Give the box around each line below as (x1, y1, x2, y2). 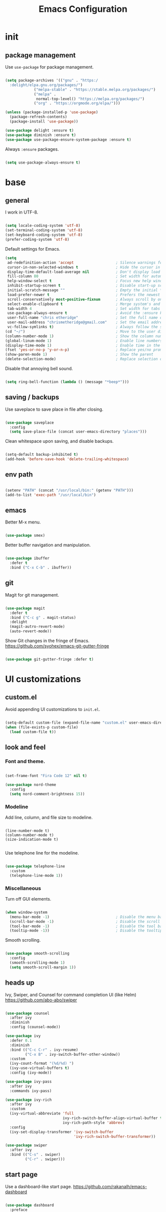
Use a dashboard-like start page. (5, 1183, 73, 1189)
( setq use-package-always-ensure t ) (5, 160, 81, 165)
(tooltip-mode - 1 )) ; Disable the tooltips (9, 928, 165, 933)
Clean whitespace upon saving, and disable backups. (5, 438, 114, 444)
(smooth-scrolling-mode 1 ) (9, 960, 65, 965)
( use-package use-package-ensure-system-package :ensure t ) (5, 137, 132, 142)
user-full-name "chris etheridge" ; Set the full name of (7, 315, 165, 320)
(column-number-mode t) (5, 832, 54, 837)
